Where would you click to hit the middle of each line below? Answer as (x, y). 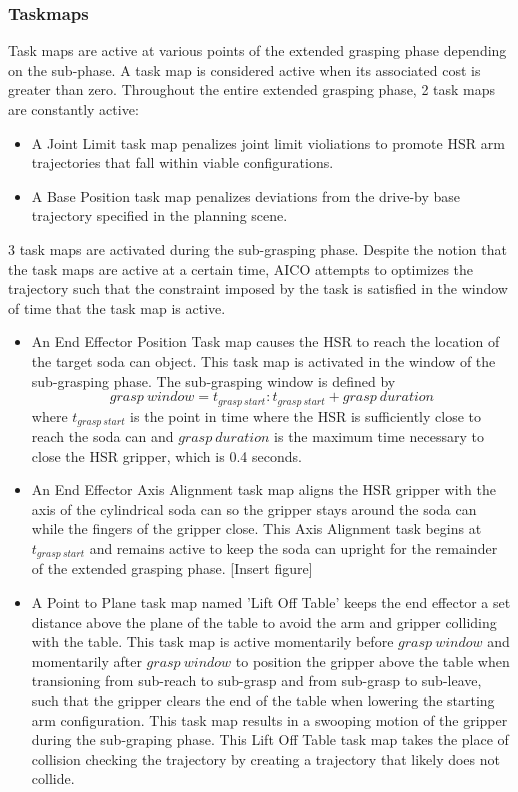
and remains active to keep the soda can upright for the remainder (293, 548)
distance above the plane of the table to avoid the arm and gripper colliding (264, 621)
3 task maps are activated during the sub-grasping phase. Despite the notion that (257, 248)
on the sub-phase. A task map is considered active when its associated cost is (244, 69)
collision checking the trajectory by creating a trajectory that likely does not (265, 758)
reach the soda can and (102, 436)
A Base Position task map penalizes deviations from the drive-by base (246, 195)
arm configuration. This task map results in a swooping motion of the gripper (269, 719)
